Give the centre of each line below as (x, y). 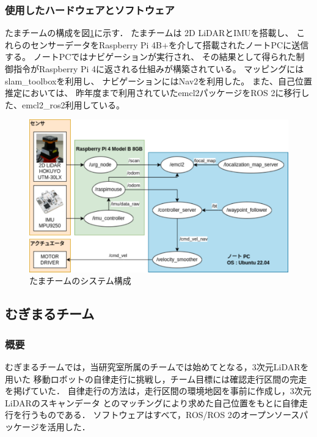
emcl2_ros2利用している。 (73, 104)
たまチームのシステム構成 (80, 281)
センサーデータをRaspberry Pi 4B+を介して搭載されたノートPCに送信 (169, 44)
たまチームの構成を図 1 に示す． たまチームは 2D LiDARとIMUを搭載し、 (149, 33)
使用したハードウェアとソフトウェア (90, 9)
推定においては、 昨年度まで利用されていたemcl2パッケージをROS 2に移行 (153, 93)
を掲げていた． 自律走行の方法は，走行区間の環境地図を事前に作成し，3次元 (158, 391)
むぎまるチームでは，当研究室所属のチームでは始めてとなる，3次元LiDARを (157, 366)
